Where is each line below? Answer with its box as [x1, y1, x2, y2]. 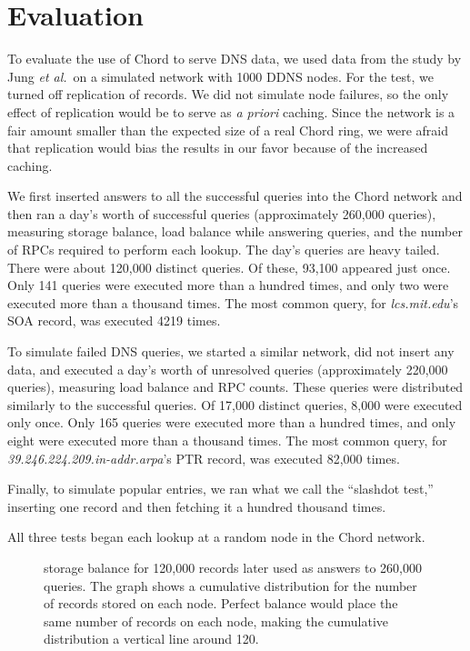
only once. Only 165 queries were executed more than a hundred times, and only [7, 413, 456, 432]
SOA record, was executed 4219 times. [7, 311, 221, 330]
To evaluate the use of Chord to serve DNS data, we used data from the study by [7, 49, 462, 68]
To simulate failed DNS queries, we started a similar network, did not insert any [7, 342, 455, 361]
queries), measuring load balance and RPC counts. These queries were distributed [7, 377, 464, 396]
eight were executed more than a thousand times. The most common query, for [7, 431, 447, 449]
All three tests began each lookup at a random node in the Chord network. [7, 527, 425, 546]
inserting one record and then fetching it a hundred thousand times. [7, 496, 386, 516]
